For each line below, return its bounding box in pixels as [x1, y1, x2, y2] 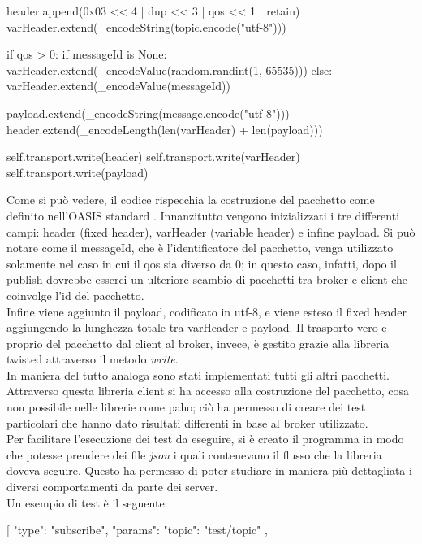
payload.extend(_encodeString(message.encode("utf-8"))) [6, 104, 290, 121]
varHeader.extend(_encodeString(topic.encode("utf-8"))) [6, 18, 286, 35]
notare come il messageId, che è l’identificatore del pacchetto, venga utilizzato [6, 239, 394, 256]
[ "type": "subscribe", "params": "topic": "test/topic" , [6, 521, 268, 538]
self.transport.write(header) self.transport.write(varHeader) [6, 148, 300, 165]
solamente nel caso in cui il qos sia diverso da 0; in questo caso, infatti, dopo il [6, 255, 397, 272]
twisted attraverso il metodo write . [6, 350, 179, 368]
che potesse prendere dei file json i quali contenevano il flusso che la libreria [6, 446, 382, 463]
